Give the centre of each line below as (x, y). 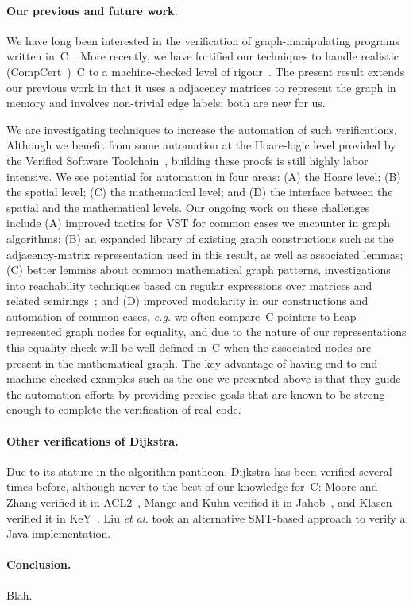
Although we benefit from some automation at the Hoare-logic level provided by (201, 145)
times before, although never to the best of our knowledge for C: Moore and (192, 486)
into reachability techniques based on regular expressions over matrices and (189, 285)
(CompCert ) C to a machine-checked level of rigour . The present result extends (206, 71)
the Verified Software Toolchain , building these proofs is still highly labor (187, 160)
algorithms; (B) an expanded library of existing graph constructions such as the (200, 238)
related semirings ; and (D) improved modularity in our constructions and (187, 301)
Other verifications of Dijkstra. (93, 440)
